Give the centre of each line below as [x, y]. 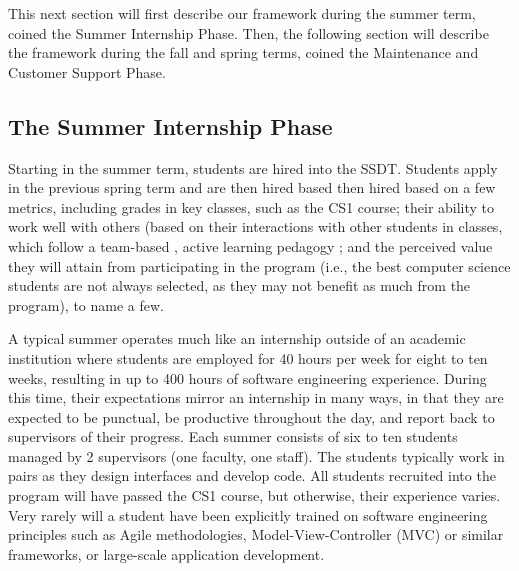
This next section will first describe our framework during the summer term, [242, 13]
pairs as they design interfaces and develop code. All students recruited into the [252, 475]
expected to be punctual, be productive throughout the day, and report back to [251, 416]
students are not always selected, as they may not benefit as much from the [239, 285]
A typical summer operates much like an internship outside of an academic [237, 338]
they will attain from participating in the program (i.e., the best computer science [259, 265]
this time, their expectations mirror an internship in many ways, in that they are [256, 397]
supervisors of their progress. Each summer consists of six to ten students [233, 436]
